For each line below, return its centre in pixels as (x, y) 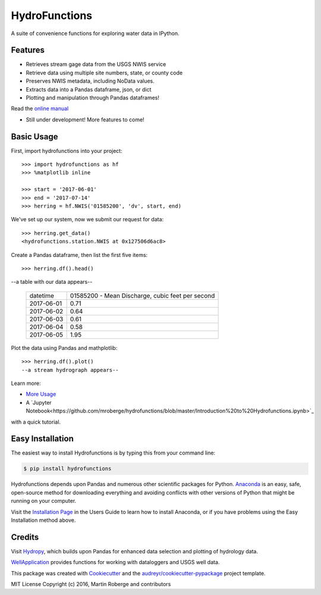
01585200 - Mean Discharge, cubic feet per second (142, 296)
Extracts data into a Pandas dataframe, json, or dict (89, 89)
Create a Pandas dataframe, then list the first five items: (79, 255)
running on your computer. (44, 501)
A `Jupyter (39, 402)
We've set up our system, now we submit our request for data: (87, 220)
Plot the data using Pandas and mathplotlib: (64, 347)
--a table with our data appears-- (52, 282)
